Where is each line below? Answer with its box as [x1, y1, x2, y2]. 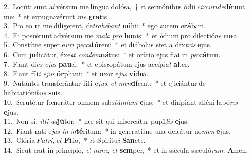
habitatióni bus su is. [4, 87, 62, 98]
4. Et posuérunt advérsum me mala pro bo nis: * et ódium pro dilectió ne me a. [4, 30, 239, 40]
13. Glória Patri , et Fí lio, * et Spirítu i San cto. [4, 135, 146, 145]
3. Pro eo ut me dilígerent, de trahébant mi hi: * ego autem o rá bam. [4, 20, 206, 31]
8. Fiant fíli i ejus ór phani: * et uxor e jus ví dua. [4, 68, 149, 79]
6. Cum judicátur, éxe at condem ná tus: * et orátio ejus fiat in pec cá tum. [4, 49, 221, 59]
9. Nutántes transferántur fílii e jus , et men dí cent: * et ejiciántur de [4, 78, 206, 88]
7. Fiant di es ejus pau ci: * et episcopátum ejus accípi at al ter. [4, 59, 190, 69]
